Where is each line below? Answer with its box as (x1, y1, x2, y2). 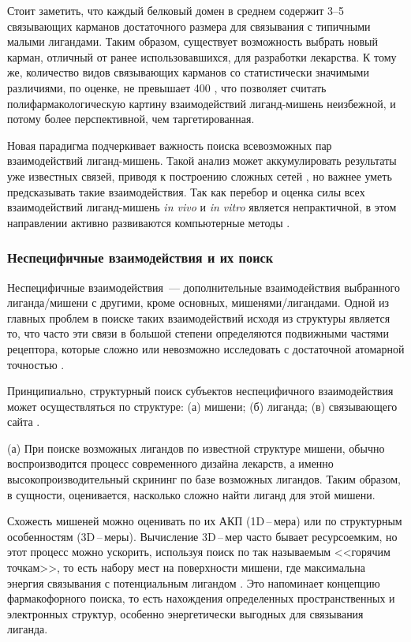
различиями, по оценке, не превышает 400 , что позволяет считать (7, 79, 327, 95)
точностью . (7, 356, 65, 372)
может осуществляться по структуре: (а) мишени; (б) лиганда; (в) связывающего (7, 398, 398, 414)
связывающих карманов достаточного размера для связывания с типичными (7, 17, 371, 34)
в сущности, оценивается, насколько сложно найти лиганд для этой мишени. (7, 486, 376, 502)
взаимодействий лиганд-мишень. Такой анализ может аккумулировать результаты (7, 152, 397, 169)
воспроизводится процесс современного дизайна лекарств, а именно (7, 455, 334, 472)
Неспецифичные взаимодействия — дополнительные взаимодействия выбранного (7, 278, 400, 295)
